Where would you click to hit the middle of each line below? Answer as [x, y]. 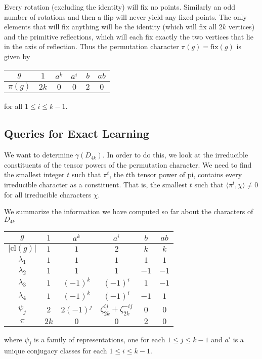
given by [17, 56]
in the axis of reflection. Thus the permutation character [92, 46]
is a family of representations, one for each [100, 339]
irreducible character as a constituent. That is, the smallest [96, 184]
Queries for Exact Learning [77, 133]
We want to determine [39, 155]
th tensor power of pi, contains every [185, 174]
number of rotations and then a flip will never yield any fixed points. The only [125, 16]
